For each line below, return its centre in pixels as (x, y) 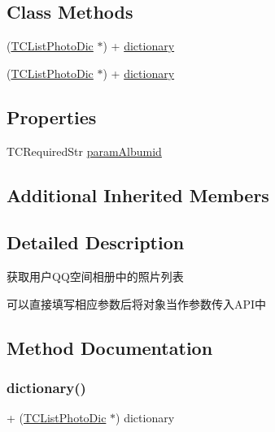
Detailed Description (96, 242)
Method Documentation (110, 347)
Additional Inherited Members (138, 194)
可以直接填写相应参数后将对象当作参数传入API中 (137, 303)
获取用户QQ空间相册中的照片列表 (95, 276)
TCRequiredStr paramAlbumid (84, 151)
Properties (52, 117)
